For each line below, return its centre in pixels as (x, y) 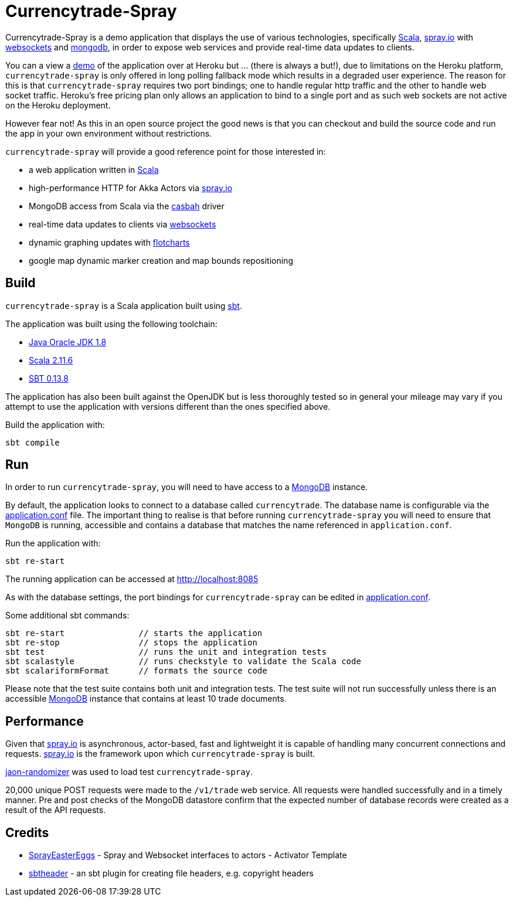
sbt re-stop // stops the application (131, 643)
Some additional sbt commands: (67, 616)
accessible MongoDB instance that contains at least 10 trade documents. (146, 699)
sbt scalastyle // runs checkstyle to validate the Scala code (183, 662)
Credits (27, 832)
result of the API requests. (56, 810)
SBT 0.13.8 (49, 378)
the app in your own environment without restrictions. (109, 133)
